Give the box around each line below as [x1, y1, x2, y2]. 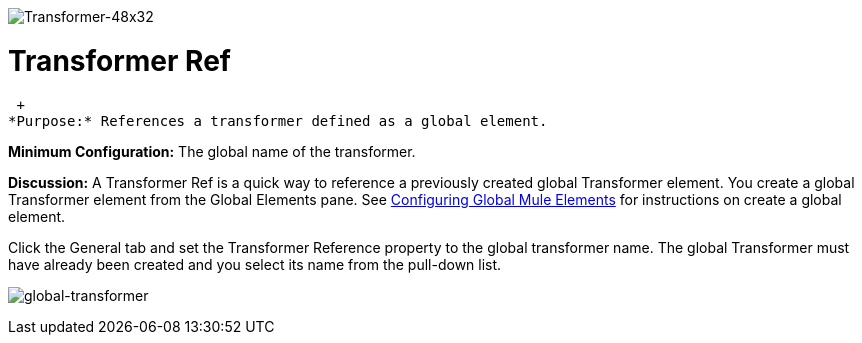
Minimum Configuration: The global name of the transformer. [8, 142, 416, 160]
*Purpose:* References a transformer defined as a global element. [8, 112, 548, 129]
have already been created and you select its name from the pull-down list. [8, 255, 502, 273]
